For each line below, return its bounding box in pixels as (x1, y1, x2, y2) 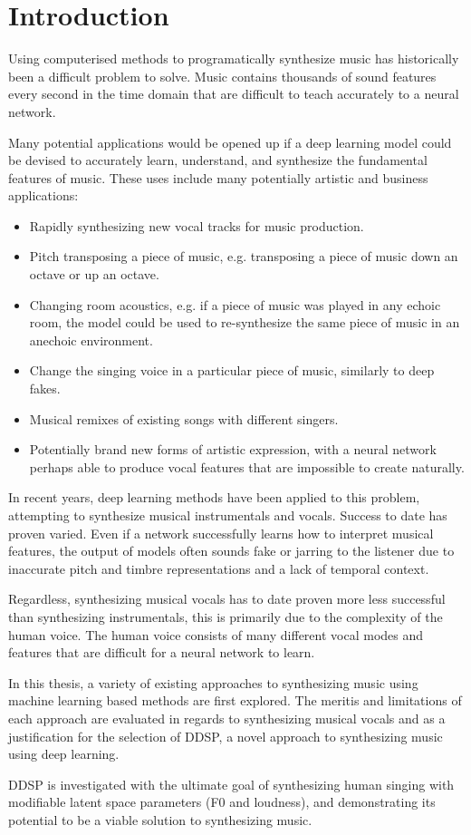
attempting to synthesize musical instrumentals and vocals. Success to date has (8, 506, 447, 524)
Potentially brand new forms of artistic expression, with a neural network (29, 440, 437, 459)
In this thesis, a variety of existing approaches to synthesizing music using (8, 673, 418, 692)
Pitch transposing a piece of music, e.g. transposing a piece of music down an (29, 247, 458, 266)
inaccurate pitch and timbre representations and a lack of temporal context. (8, 558, 429, 578)
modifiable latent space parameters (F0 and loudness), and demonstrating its (8, 792, 436, 811)
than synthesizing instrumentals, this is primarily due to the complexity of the (8, 607, 443, 626)
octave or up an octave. (29, 265, 159, 284)
